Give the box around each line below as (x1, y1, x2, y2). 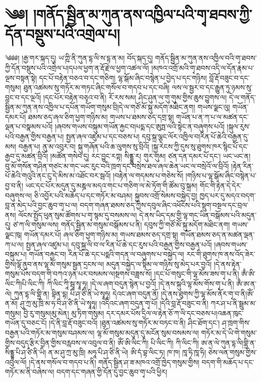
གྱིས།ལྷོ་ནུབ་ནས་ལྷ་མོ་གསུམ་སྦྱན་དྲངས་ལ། (5, 258, 104, 269)
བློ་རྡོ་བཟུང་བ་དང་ (209, 72, 250, 83)
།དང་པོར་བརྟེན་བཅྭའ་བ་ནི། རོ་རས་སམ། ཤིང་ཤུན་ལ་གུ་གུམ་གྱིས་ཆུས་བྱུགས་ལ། (43, 92, 227, 102)
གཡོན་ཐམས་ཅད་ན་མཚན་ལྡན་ (180, 229, 255, 239)
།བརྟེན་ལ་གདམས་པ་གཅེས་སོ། (113, 170, 183, 181)
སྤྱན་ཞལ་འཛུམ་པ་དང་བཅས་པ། (65, 131, 139, 142)
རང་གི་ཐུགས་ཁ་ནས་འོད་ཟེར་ (186, 249, 255, 259)
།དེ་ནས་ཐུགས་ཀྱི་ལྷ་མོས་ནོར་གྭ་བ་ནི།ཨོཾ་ (160, 288, 254, 298)
